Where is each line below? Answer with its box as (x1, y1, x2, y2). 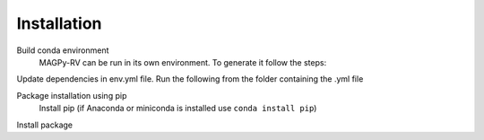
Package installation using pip (16, 90, 127, 101)
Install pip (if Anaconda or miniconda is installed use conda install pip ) (39, 103, 317, 114)
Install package (16, 119, 73, 130)
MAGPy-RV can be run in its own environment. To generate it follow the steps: (39, 57, 327, 67)
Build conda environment (16, 45, 109, 56)
